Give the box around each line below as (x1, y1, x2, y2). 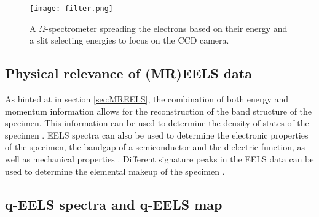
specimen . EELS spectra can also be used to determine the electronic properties (5, 128, 309, 141)
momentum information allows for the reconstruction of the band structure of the (5, 104, 312, 117)
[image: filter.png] (30, 4, 114, 13)
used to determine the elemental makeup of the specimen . (5, 164, 225, 177)
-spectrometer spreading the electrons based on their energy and (45, 21, 288, 34)
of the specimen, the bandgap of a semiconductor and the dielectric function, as (5, 140, 305, 153)
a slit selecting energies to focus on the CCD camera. (30, 34, 229, 47)
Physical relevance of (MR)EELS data (5, 64, 252, 83)
